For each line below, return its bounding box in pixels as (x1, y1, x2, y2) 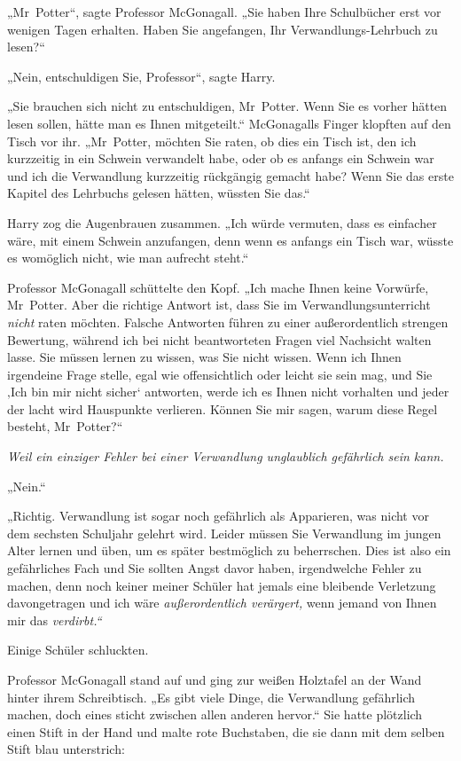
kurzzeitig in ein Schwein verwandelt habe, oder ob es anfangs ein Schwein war (7, 149, 434, 168)
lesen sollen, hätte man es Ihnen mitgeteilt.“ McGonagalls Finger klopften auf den (7, 114, 451, 132)
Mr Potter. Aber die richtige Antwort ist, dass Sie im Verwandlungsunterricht (7, 295, 431, 314)
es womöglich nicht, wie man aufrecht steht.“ (7, 248, 249, 267)
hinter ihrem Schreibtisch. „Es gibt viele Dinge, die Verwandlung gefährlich (7, 687, 416, 706)
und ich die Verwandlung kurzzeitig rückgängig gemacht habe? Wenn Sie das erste (7, 166, 454, 184)
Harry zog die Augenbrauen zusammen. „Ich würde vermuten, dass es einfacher (7, 213, 437, 231)
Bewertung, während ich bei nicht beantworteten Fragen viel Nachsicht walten (7, 330, 432, 349)
